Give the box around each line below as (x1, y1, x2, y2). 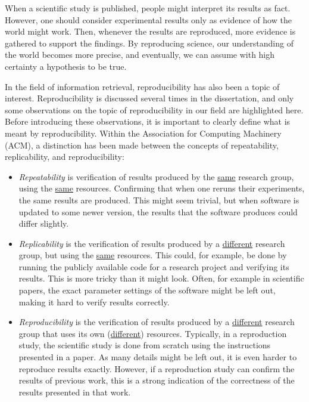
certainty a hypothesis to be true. (5, 60, 127, 72)
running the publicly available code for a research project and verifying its (18, 260, 289, 273)
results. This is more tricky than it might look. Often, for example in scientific (18, 272, 304, 285)
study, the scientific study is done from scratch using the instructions (18, 339, 271, 351)
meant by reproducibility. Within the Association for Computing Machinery (5, 126, 282, 139)
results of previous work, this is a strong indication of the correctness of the (18, 374, 295, 386)
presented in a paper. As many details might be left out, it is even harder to (18, 351, 297, 363)
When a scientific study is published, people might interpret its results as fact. (5, 2, 291, 14)
